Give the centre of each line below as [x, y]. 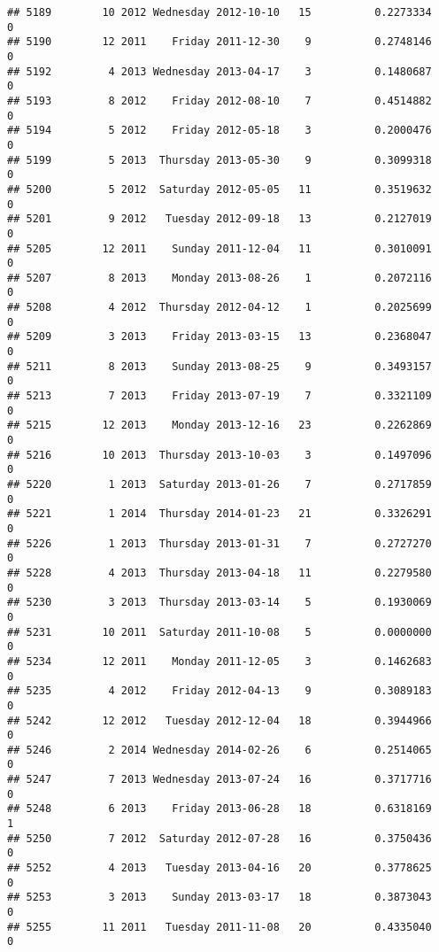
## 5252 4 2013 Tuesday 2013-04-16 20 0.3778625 [219, 868]
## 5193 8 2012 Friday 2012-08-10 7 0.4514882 [219, 101]
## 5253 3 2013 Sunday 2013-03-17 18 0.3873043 [219, 898]
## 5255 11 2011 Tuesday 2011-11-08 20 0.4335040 [219, 927]
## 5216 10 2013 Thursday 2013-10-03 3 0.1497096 [219, 455]
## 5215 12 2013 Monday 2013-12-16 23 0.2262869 [219, 426]
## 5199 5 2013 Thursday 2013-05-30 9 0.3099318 [219, 160]
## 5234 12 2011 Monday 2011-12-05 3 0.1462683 [219, 661]
